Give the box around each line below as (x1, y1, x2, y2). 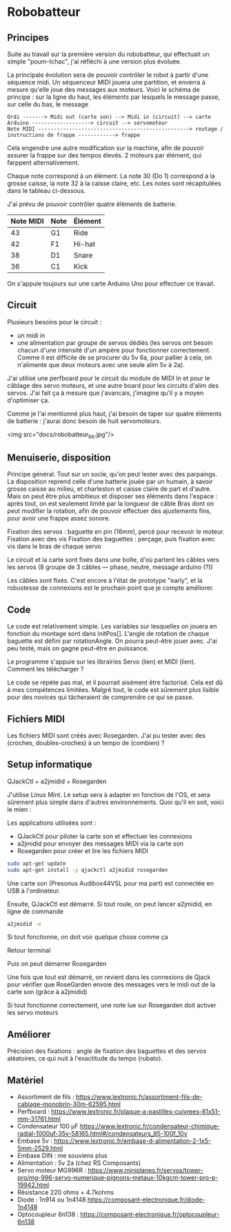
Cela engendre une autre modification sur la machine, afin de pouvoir (7, 144, 205, 152)
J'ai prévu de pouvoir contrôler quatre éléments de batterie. (7, 200, 177, 208)
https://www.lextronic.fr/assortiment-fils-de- (75, 1093, 203, 1101)
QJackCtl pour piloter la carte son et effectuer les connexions (17, 832, 192, 840)
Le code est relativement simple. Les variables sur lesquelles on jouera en (7, 622, 217, 631)
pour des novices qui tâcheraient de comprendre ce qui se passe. (7, 693, 194, 702)
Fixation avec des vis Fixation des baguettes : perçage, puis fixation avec (7, 535, 215, 543)
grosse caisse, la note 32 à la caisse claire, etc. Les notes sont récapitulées (7, 179, 222, 187)
